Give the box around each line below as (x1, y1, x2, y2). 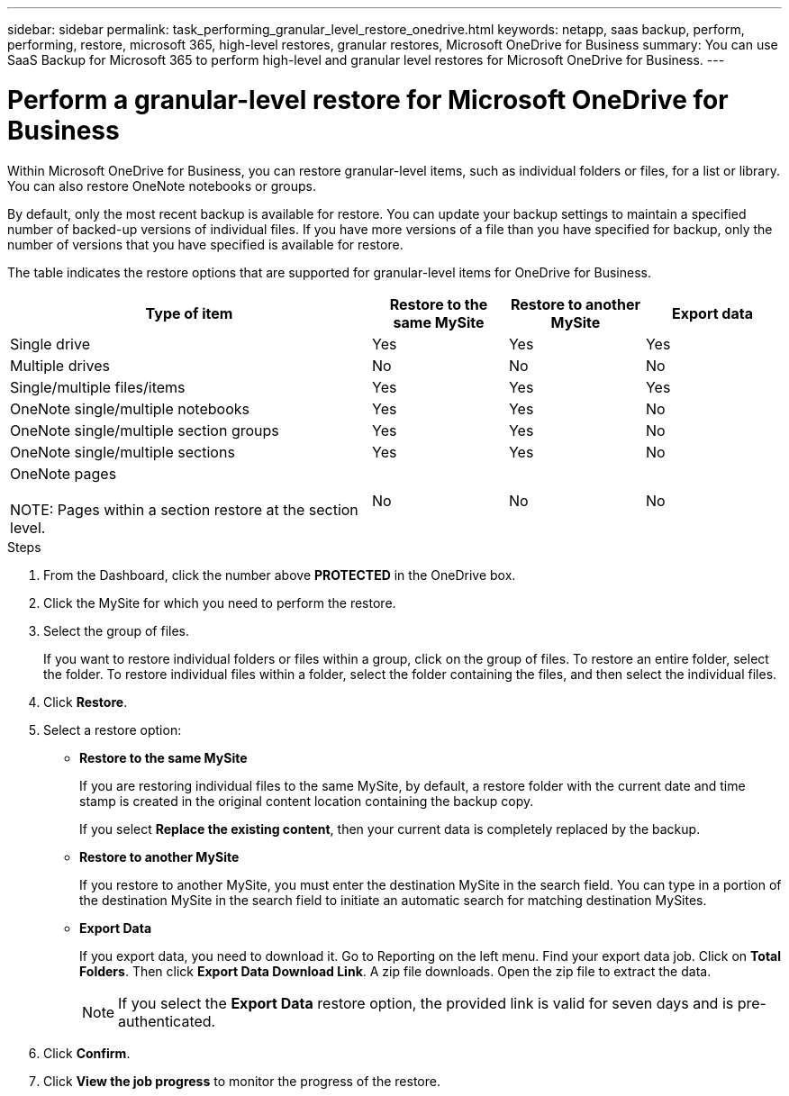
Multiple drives (10, 356, 110, 375)
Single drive (10, 334, 90, 353)
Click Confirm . (43, 1045, 131, 1061)
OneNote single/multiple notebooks (10, 399, 249, 418)
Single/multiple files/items (10, 377, 186, 396)
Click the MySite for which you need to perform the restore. (43, 594, 396, 611)
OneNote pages (10, 464, 117, 483)
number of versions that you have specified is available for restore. (7, 236, 404, 252)
